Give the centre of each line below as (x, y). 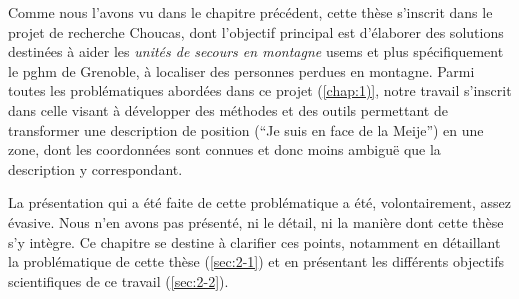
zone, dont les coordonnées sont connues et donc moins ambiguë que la (224, 149)
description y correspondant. (95, 168)
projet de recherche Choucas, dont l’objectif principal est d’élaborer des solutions (256, 31)
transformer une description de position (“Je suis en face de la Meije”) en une (246, 129)
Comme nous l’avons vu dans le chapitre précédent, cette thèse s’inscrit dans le (250, 12)
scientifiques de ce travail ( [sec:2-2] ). (118, 280)
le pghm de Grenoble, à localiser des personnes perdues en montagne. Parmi (241, 70)
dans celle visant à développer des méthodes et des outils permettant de (228, 109)
